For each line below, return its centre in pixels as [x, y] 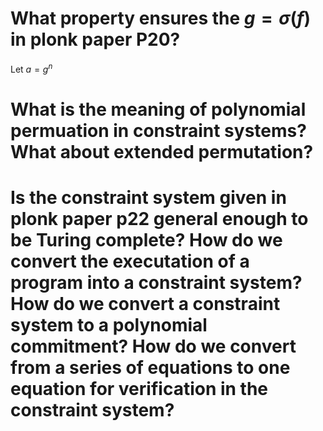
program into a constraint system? [156, 282]
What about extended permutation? [162, 151]
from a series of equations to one [150, 367]
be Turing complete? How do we [146, 239]
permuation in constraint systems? [158, 130]
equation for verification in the [139, 388]
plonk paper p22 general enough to [159, 218]
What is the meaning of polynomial [158, 109]
